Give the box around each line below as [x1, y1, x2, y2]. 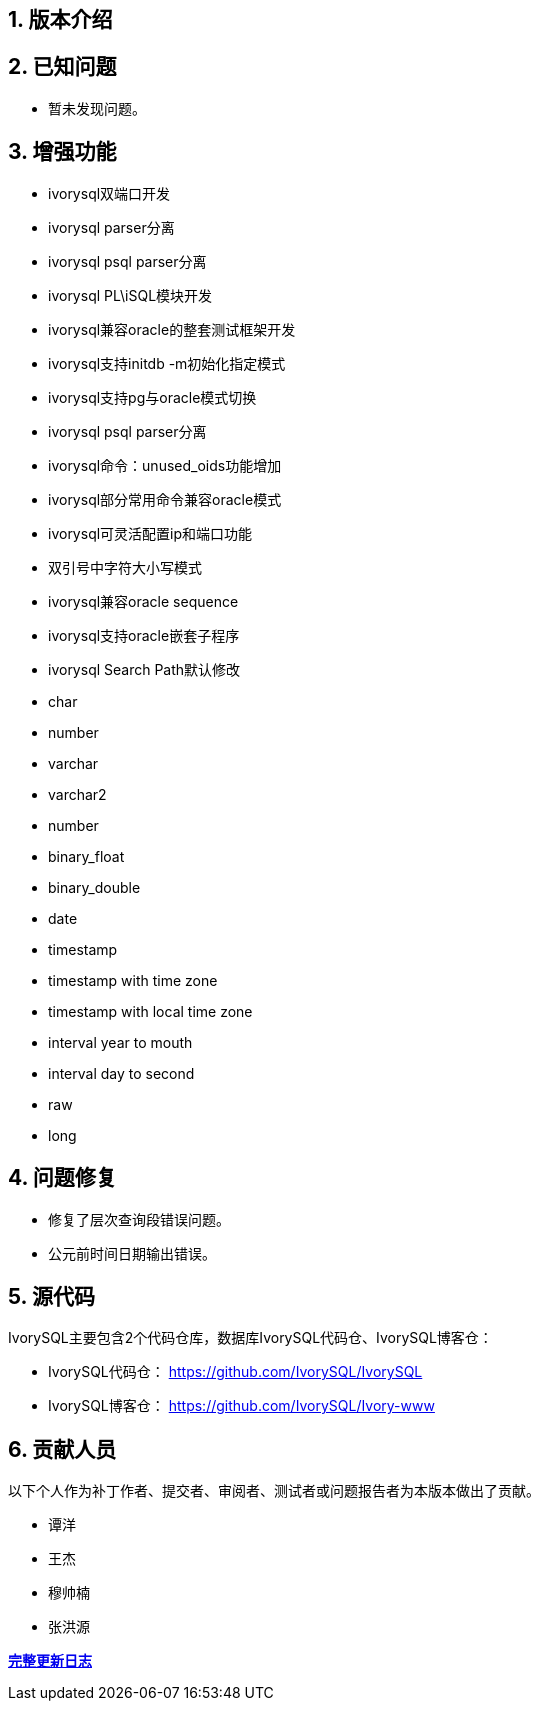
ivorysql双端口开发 [48, 184, 171, 202]
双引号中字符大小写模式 [48, 558, 202, 576]
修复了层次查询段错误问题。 [48, 1210, 230, 1228]
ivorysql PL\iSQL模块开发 [48, 286, 213, 304]
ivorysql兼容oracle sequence [48, 592, 239, 610]
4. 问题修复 [8, 1165, 117, 1191]
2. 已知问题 [8, 54, 117, 80]
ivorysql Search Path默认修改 [48, 660, 241, 678]
